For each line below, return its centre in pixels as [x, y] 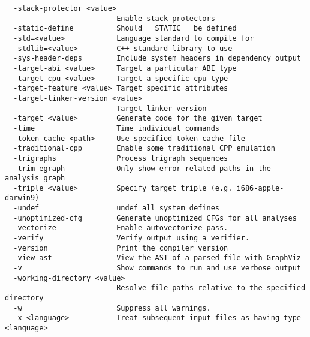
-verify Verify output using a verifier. [132, 238]
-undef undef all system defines [116, 208]
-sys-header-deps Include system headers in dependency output [157, 58]
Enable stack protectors [166, 18]
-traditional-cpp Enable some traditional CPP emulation [145, 148]
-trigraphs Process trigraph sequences [121, 158]
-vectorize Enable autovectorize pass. [121, 228]
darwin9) [22, 198]
